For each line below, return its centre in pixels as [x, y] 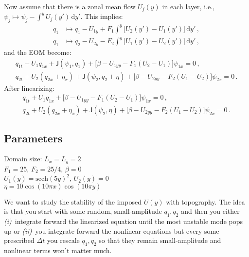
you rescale [63, 240]
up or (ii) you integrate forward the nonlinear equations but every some [112, 231]
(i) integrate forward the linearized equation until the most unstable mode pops [123, 221]
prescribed [19, 240]
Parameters [33, 138]
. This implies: [102, 16]
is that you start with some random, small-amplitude [83, 211]
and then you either [210, 211]
